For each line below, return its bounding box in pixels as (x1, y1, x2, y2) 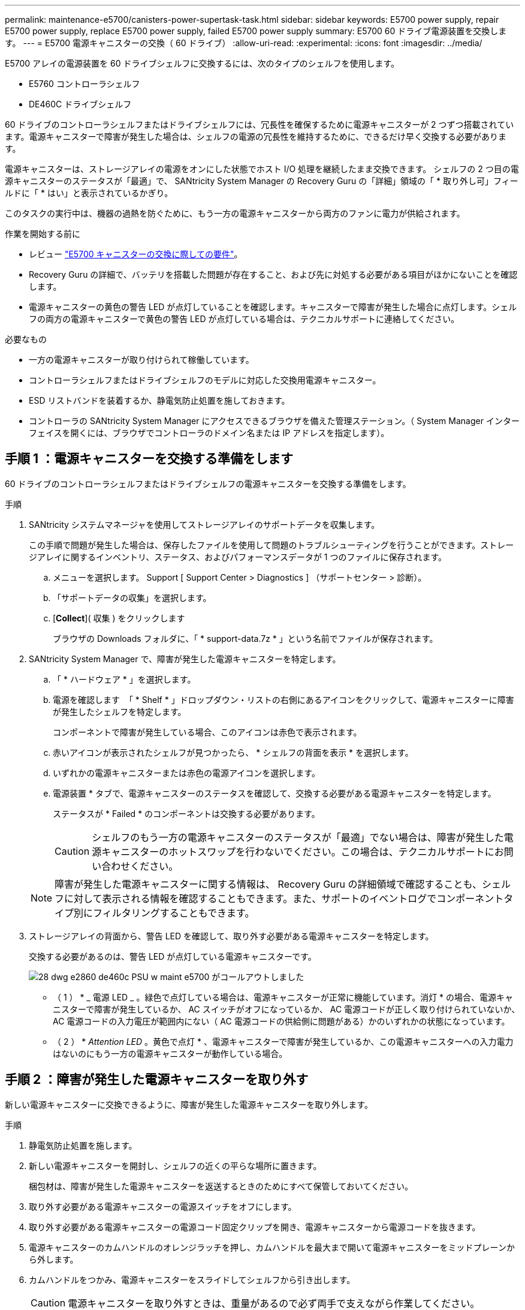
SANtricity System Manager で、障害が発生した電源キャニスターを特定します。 (29, 653, 341, 664)
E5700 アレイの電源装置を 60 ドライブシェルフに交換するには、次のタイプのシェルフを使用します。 (5, 58, 400, 68)
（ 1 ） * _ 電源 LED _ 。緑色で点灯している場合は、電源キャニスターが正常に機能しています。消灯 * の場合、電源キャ (53, 991, 514, 1002)
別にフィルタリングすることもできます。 (74, 906, 255, 919)
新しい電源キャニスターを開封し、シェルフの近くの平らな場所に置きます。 (29, 1160, 322, 1171)
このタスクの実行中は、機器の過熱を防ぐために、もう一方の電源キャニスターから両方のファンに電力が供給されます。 (5, 208, 465, 218)
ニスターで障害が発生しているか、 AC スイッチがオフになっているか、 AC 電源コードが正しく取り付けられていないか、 (53, 1003, 520, 1014)
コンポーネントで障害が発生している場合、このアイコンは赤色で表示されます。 (53, 726, 362, 737)
